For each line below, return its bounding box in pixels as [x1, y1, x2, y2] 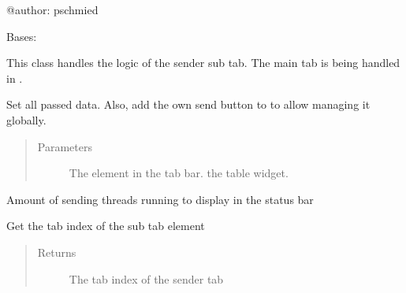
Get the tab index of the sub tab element [6, 217, 205, 234]
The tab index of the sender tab [69, 270, 224, 287]
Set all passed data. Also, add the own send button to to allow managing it [6, 96, 371, 113]
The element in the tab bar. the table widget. [69, 165, 289, 181]
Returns [37, 243, 76, 260]
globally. [6, 111, 47, 128]
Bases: [6, 28, 37, 44]
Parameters [37, 138, 92, 154]
